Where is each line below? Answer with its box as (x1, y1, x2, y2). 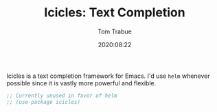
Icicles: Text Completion (43, 5, 186, 20)
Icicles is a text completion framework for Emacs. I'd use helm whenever (6, 72, 210, 80)
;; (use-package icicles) (6, 98, 80, 105)
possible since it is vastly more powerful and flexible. (6, 79, 157, 87)
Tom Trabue (98, 27, 132, 36)
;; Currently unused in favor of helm (6, 92, 117, 99)
